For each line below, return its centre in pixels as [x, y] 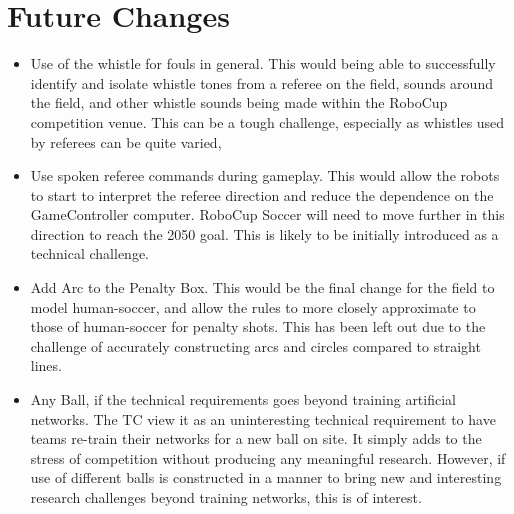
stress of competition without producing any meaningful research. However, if [268, 457]
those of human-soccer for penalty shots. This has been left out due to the [258, 326]
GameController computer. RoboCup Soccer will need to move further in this [267, 214]
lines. [46, 365]
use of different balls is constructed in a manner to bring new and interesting [266, 477]
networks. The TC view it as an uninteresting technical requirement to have [263, 418]
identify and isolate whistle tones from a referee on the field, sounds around [261, 82]
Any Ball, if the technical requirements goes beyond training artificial [243, 399]
